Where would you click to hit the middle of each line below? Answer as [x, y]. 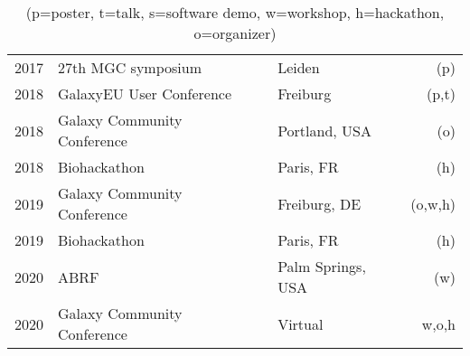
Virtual [301, 323]
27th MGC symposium [130, 67]
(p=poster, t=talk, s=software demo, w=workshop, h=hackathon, [235, 12]
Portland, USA [324, 130]
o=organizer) [235, 33]
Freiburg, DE [320, 203]
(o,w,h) [433, 203]
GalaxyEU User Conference [145, 94]
